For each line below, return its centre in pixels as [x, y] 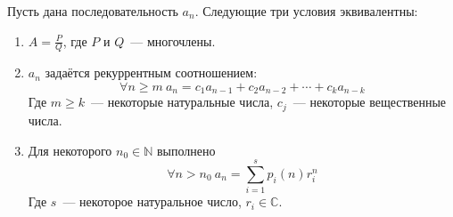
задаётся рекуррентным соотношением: [151, 72]
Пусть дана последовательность [93, 11]
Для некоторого [70, 150]
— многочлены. [173, 40]
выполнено [186, 150]
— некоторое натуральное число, [152, 201]
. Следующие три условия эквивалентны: [306, 11]
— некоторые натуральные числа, [182, 102]
